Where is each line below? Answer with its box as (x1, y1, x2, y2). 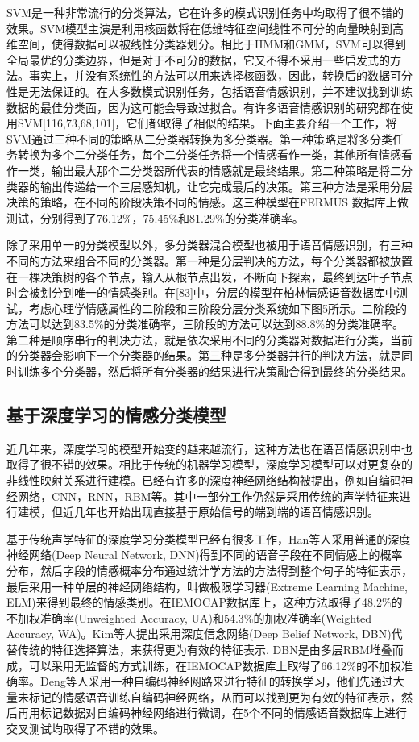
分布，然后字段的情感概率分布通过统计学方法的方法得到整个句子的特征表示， (6, 562, 413, 579)
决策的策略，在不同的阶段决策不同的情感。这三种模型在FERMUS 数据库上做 (6, 194, 409, 211)
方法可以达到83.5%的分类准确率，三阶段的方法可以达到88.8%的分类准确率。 (6, 315, 404, 332)
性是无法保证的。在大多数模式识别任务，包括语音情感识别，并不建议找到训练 (6, 82, 413, 99)
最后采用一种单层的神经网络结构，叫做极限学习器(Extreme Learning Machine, (6, 577, 408, 594)
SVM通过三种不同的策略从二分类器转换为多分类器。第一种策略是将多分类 (6, 130, 393, 147)
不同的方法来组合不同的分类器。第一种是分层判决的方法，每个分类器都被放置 (6, 252, 413, 269)
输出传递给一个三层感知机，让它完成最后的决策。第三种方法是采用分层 (39, 177, 413, 194)
